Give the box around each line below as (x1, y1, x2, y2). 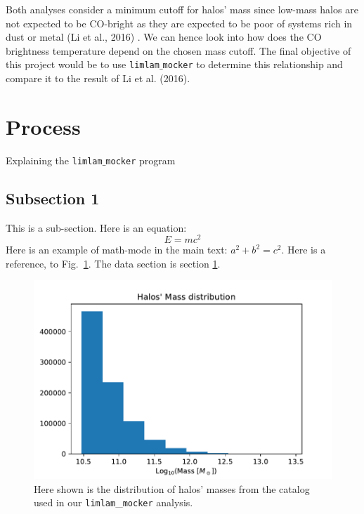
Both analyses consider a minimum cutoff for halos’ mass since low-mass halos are (6, 2, 358, 16)
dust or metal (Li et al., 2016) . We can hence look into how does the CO (6, 29, 322, 44)
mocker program (105, 152, 176, 167)
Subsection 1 (6, 187, 100, 209)
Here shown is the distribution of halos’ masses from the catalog (34, 481, 310, 496)
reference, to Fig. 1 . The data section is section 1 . (6, 256, 221, 270)
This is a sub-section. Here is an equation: (6, 220, 187, 235)
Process (6, 112, 81, 140)
